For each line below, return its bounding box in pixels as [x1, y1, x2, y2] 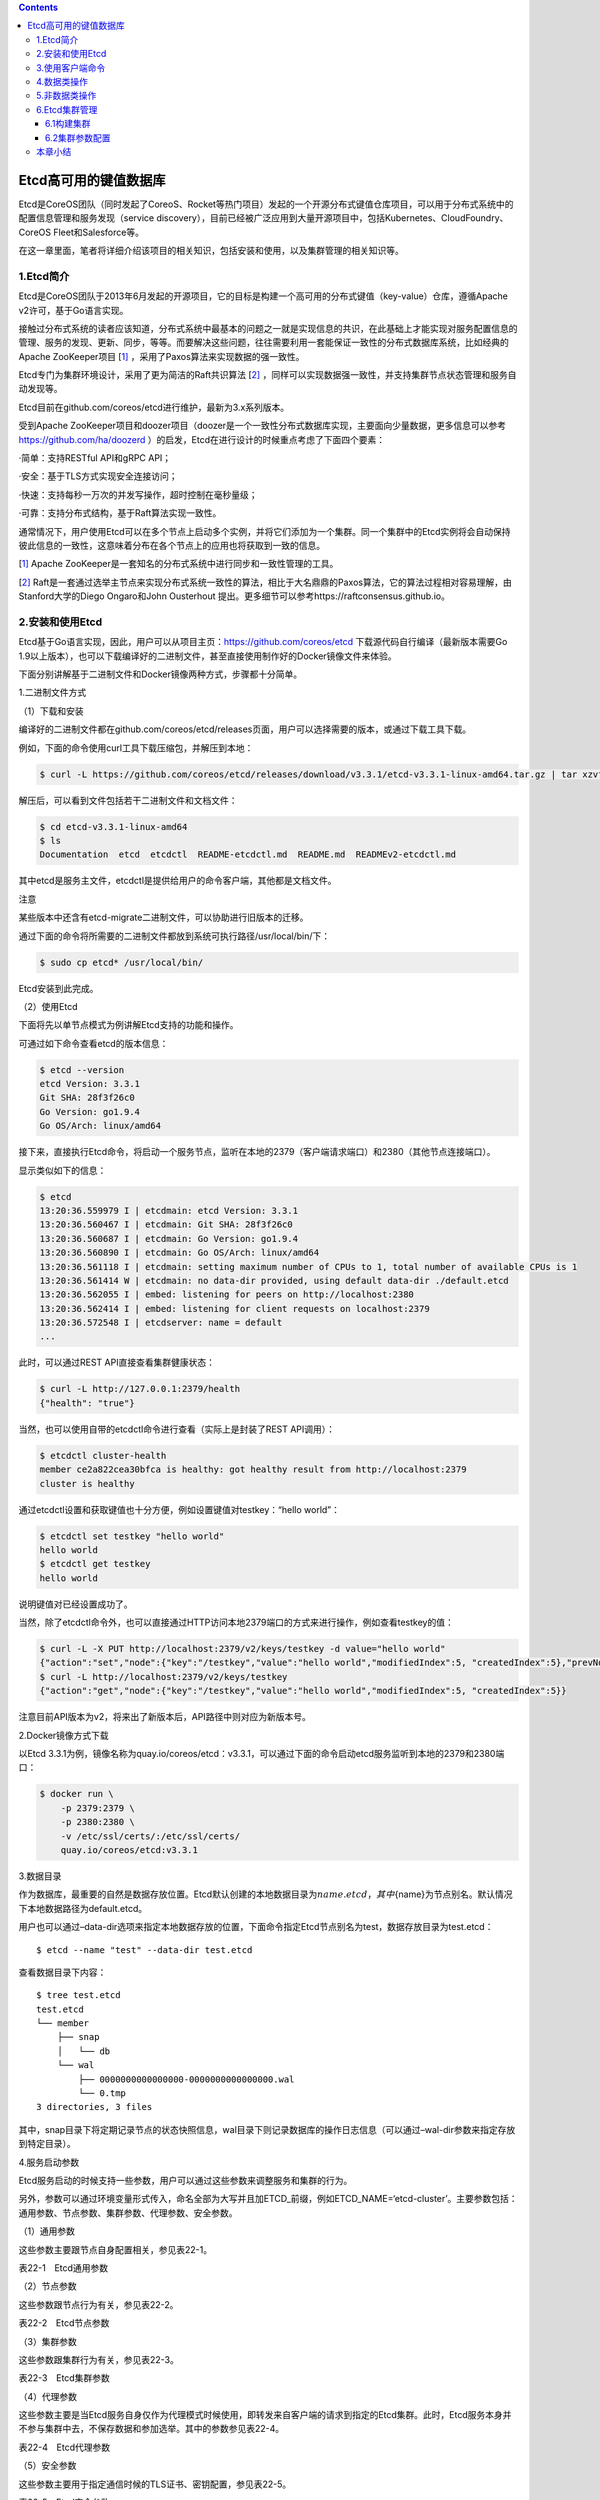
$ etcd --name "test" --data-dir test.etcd [36, 1944, 253, 1955]
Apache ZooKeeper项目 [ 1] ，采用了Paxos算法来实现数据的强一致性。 [18, 350, 305, 362]
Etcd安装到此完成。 [18, 982, 99, 994]
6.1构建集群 [45, 118, 91, 130]
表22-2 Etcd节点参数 [18, 2317, 110, 2329]
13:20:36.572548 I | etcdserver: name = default [39, 1317, 283, 1329]
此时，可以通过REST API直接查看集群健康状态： [18, 1356, 215, 1369]
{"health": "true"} [39, 1397, 135, 1409]
